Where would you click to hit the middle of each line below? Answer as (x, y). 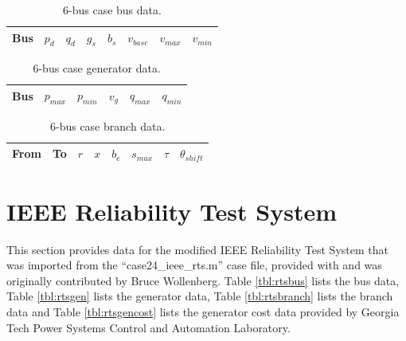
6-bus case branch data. (107, 125)
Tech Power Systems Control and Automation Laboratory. (148, 327)
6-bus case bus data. (112, 10)
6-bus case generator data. (97, 67)
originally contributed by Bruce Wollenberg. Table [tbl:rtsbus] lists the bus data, (203, 280)
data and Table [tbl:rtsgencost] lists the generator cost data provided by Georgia (203, 311)
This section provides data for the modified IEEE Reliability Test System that (197, 249)
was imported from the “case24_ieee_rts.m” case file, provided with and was (194, 265)
